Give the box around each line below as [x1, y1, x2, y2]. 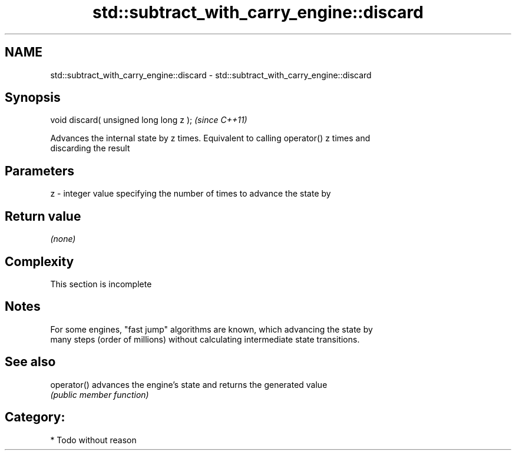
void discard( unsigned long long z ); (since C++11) [50, 115, 247, 125]
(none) [50, 234, 76, 244]
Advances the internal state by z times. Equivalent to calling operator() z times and [50, 133, 371, 144]
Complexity [5, 254, 74, 269]
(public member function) [50, 389, 149, 400]
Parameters [5, 163, 74, 178]
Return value [5, 208, 81, 224]
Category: [5, 410, 65, 425]
